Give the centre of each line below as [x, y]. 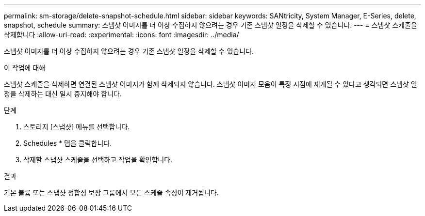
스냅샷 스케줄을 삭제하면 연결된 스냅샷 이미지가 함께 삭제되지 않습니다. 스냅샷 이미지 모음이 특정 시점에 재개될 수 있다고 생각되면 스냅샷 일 [211, 84]
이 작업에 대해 [25, 68]
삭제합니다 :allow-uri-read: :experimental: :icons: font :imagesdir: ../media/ [122, 35]
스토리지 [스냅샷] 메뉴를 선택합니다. [77, 127]
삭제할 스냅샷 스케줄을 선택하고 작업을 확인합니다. [98, 160]
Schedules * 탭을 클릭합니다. [68, 143]
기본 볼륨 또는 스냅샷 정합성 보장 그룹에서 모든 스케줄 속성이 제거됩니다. [111, 193]
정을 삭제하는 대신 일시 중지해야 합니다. [63, 94]
